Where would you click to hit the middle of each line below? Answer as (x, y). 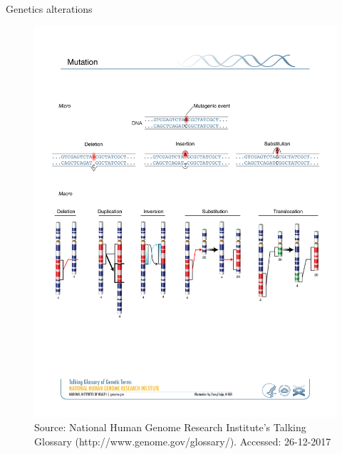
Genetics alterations (49, 9)
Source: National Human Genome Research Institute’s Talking (170, 427)
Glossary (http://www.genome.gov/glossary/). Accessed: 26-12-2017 (183, 441)
